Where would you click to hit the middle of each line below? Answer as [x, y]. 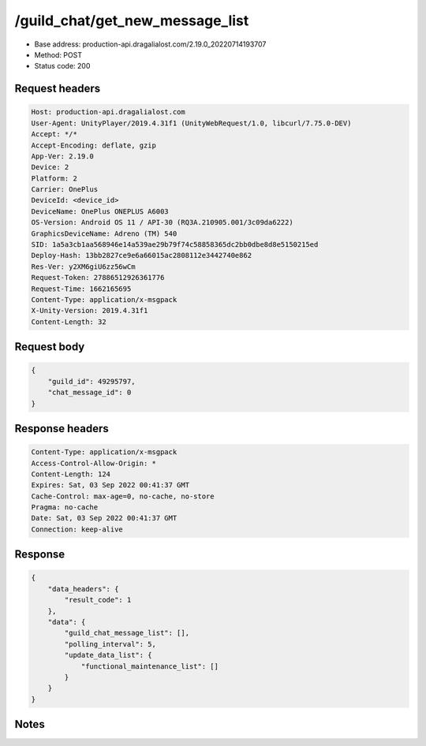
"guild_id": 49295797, [92, 381]
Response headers [62, 429]
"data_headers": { [83, 589]
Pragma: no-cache [65, 507]
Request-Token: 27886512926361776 [98, 278]
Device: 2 [50, 167]
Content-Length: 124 [71, 474]
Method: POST [58, 54]
